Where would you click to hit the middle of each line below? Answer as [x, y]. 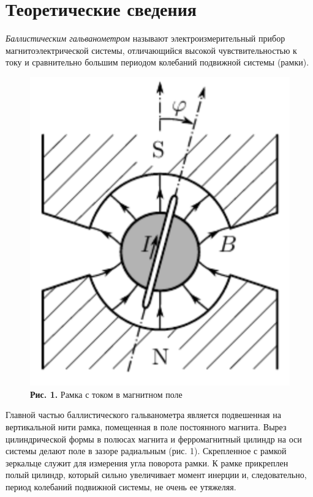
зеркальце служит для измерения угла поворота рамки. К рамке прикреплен [147, 462]
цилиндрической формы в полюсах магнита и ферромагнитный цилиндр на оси [154, 439]
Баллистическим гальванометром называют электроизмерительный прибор [145, 38]
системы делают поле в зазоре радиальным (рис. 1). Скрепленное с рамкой [146, 451]
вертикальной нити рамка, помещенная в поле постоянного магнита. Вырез [146, 426]
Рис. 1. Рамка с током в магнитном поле [106, 394]
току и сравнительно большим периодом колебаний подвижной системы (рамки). [157, 62]
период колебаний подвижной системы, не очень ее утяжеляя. [121, 486]
